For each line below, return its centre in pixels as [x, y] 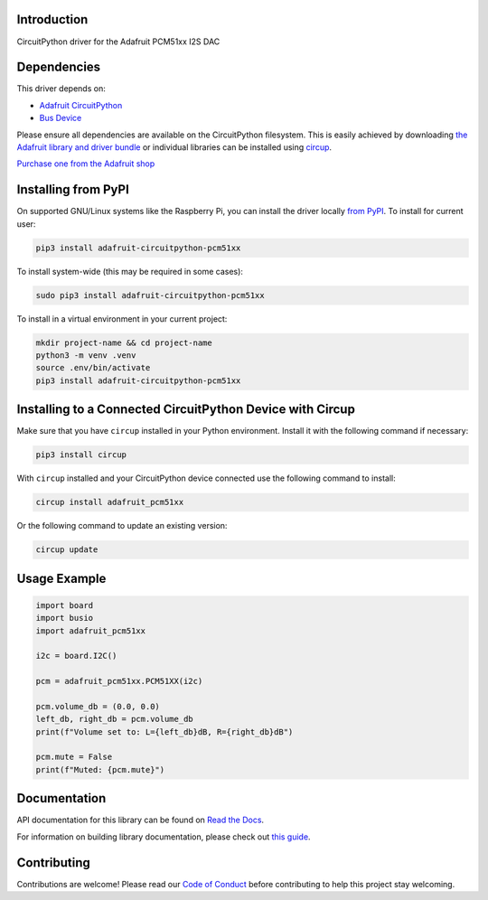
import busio [65, 618]
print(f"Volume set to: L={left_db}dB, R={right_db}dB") [164, 731]
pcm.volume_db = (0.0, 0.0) [98, 706]
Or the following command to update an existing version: [122, 526]
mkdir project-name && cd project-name [124, 342]
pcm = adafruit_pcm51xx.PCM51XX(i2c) [119, 681]
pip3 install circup [81, 455]
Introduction [52, 19]
